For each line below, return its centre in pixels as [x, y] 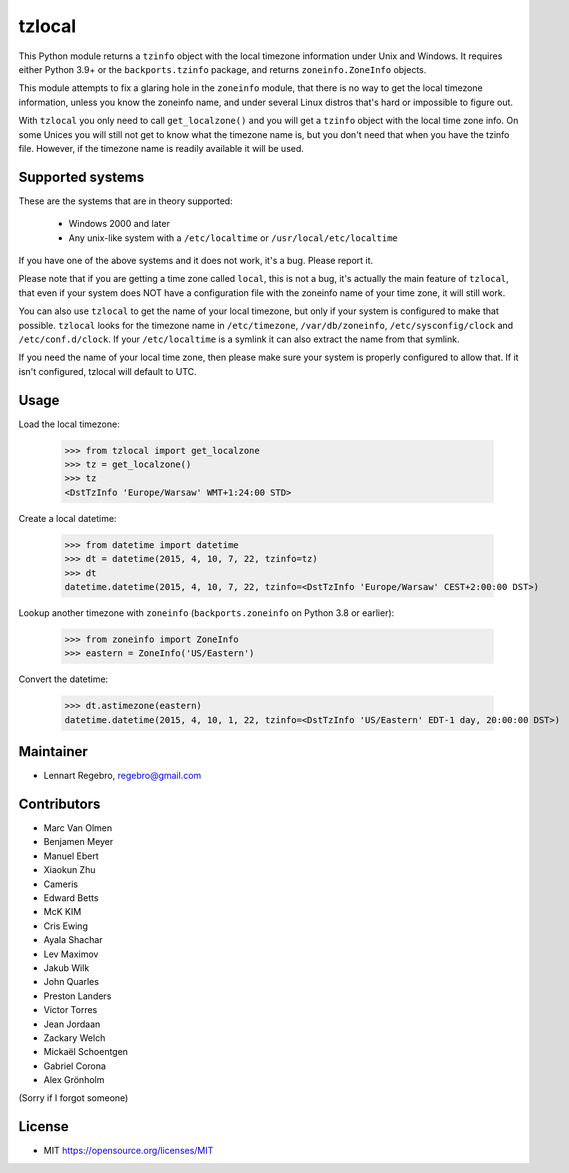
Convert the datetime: [63, 679]
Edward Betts [71, 897]
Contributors [59, 803]
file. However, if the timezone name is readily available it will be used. [161, 148]
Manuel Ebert [71, 856]
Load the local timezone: [69, 424]
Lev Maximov [71, 954]
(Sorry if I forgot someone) [73, 1098]
